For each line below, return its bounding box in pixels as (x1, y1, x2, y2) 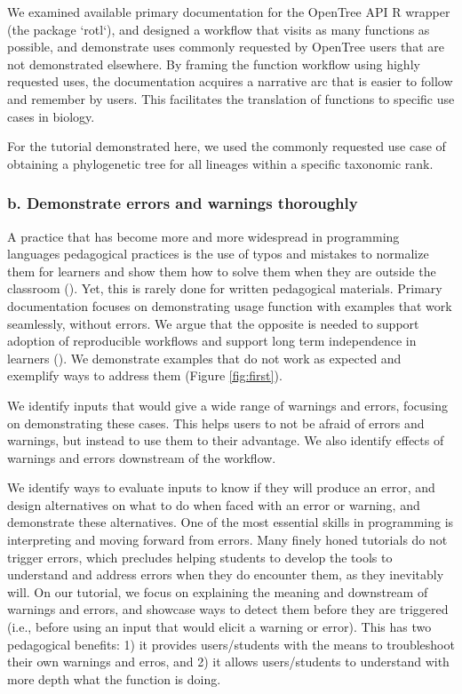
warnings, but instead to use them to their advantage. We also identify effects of (7, 431, 444, 450)
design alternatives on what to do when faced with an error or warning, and (7, 495, 420, 514)
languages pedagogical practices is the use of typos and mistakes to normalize (7, 244, 429, 263)
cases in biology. (7, 107, 95, 125)
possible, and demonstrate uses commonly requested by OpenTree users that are (7, 37, 444, 56)
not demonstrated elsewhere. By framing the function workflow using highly (7, 54, 420, 73)
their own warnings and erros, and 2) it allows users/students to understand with (7, 652, 450, 671)
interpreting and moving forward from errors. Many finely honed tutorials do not (7, 530, 448, 549)
